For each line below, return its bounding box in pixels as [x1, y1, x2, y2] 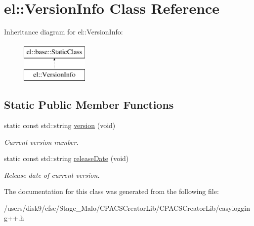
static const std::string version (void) [4, 120, 116, 130]
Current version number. [4, 136, 79, 147]
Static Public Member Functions [4, 97, 174, 112]
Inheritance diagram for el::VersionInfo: [4, 27, 123, 37]
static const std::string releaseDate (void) [4, 153, 129, 163]
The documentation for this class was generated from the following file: [4, 186, 219, 196]
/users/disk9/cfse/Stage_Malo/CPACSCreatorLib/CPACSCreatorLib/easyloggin [4, 203, 251, 213]
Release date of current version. [4, 169, 100, 180]
